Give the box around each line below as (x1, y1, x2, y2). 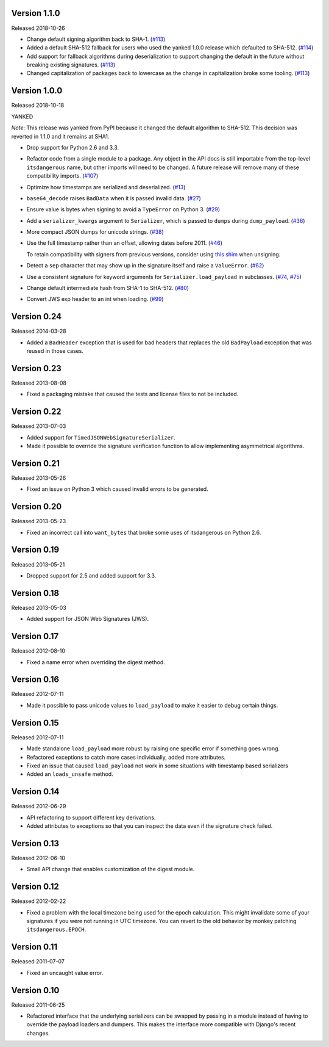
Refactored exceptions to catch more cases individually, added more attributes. (26, 753, 226, 761)
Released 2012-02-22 (11, 897, 66, 905)
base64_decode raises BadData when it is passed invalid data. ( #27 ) (26, 194, 201, 201)
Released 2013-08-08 (11, 379, 67, 386)
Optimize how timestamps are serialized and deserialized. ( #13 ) (26, 183, 186, 190)
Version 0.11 (11, 942, 58, 952)
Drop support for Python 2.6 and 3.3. (26, 143, 119, 151)
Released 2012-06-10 (11, 854, 66, 861)
